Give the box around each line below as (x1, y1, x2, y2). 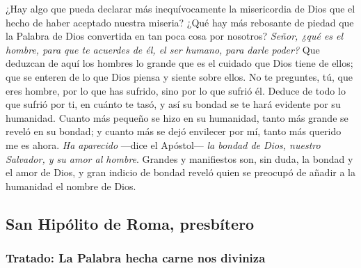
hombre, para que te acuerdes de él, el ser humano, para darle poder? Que (6, 42, 320, 56)
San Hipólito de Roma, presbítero (6, 212, 255, 234)
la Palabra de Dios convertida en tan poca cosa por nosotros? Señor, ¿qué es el (6, 29, 344, 43)
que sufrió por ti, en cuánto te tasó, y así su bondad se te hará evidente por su (6, 97, 341, 111)
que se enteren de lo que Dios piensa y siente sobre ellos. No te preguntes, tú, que (6, 69, 353, 84)
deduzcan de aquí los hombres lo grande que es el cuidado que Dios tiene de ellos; (6, 56, 353, 70)
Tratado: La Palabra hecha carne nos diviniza (6, 249, 266, 267)
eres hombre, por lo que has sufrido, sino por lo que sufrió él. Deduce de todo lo (6, 83, 346, 97)
